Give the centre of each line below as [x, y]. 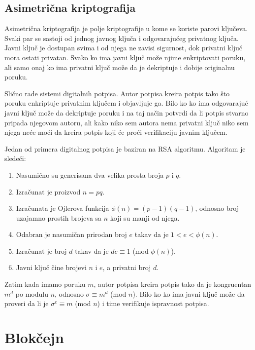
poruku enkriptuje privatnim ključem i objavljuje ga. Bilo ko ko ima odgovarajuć [126, 103]
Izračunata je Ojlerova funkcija [63, 208]
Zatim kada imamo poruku [45, 284]
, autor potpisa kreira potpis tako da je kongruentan [173, 284]
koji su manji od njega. [145, 217]
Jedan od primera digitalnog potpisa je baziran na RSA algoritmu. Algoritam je [125, 148]
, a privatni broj [127, 267]
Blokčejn [34, 337]
